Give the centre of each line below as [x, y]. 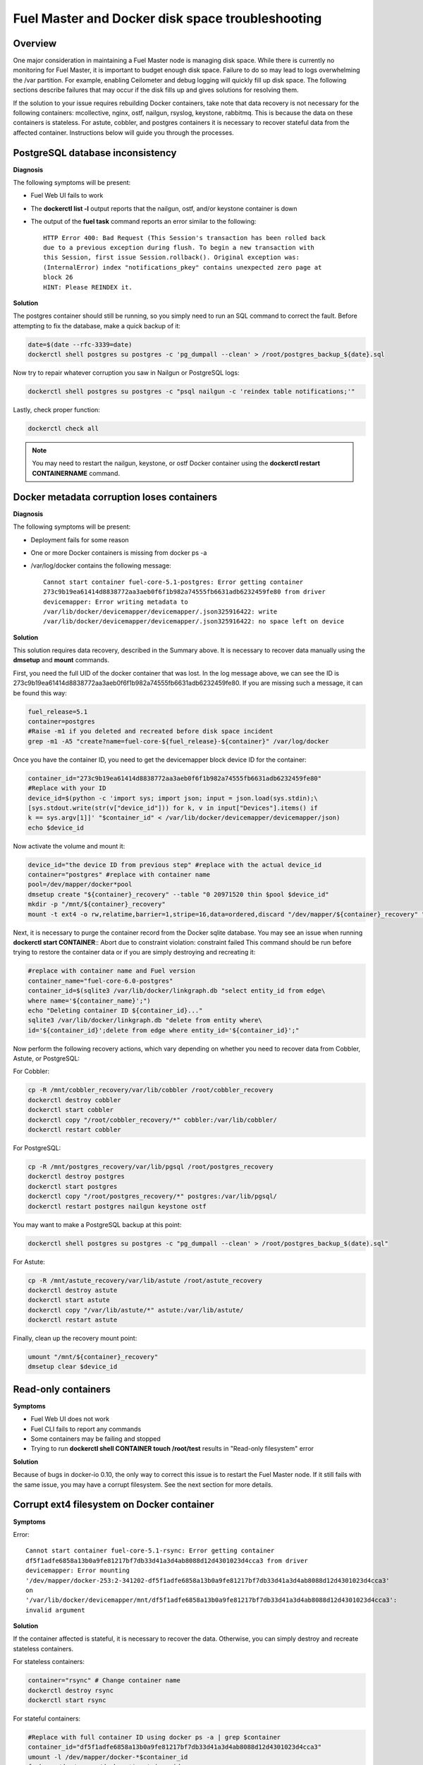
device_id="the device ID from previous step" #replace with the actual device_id [175, 864]
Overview [35, 43]
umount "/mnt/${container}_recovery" [93, 1357]
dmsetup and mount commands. [61, 660]
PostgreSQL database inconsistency [95, 153]
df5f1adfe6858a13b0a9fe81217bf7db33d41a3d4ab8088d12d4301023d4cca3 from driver [167, 1561]
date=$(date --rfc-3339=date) [80, 345]
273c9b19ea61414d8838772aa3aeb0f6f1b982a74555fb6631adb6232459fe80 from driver [184, 592]
